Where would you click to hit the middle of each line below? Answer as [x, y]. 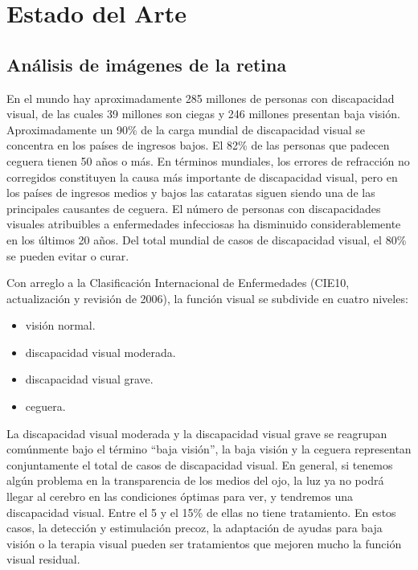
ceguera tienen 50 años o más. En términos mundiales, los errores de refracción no [208, 160]
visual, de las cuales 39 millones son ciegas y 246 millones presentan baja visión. [203, 114]
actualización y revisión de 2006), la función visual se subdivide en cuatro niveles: [207, 298]
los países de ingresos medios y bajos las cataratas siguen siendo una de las [191, 193]
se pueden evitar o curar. [68, 255]
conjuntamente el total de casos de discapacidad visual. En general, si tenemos [200, 464]
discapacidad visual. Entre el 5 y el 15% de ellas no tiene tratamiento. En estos [201, 512]
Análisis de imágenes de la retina [147, 64]
